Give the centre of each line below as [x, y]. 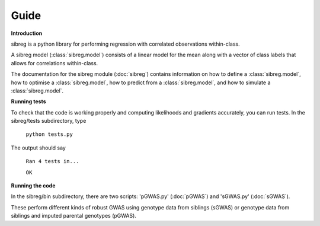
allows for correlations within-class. [55, 63]
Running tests [29, 101]
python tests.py [49, 134]
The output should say [39, 148]
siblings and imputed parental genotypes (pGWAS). [73, 216]
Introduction [27, 33]
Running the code [33, 186]
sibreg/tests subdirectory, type [49, 121]
